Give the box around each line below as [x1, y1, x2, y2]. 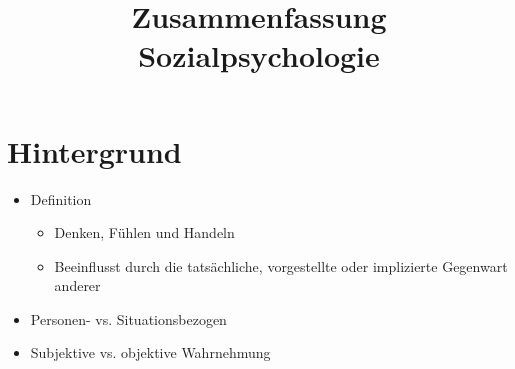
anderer [54, 275, 101, 296]
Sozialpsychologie [138, 35, 380, 76]
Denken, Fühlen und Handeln [54, 222, 235, 243]
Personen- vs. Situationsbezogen [30, 308, 227, 329]
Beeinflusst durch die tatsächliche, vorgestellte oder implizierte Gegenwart [54, 255, 508, 276]
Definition [30, 188, 92, 209]
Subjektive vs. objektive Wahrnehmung [30, 342, 271, 363]
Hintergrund [7, 130, 182, 171]
